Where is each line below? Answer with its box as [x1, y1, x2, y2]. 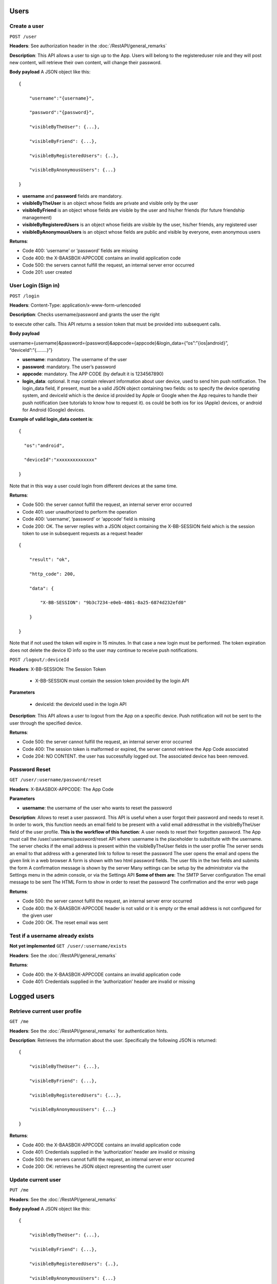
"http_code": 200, [29, 571, 76, 577]
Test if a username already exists [9, 932, 94, 939]
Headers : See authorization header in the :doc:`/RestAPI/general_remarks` [9, 43, 167, 49]
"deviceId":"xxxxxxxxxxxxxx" [24, 457, 97, 463]
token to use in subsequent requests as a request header [22, 530, 143, 536]
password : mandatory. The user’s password [22, 364, 116, 370]
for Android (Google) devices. [22, 407, 86, 413]
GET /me [9, 1018, 29, 1025]
